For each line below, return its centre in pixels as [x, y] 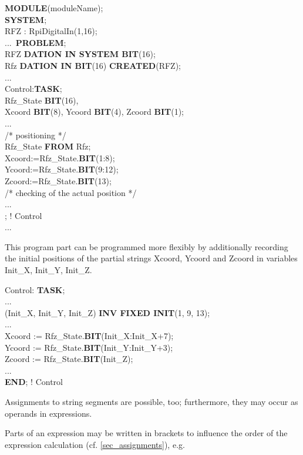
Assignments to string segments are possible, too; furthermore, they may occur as [151, 401]
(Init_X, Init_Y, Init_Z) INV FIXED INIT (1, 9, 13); [107, 312]
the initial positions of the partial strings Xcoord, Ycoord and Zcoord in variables [151, 258]
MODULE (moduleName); [54, 8]
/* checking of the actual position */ [71, 192]
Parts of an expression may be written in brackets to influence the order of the [146, 433]
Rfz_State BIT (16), [42, 100]
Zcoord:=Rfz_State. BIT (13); [58, 180]
